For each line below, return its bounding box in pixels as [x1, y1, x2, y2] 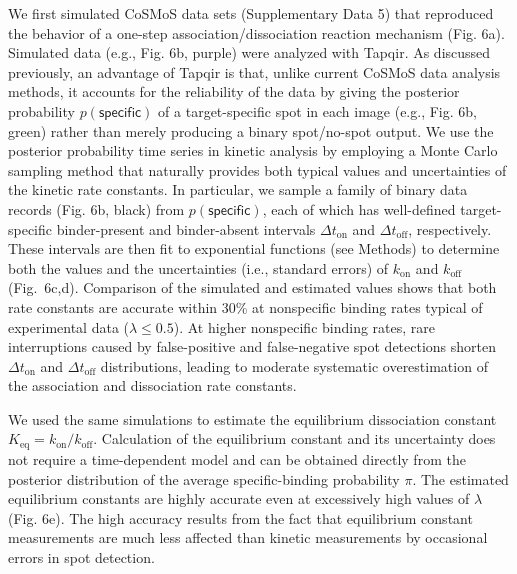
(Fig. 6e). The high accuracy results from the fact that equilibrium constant [8, 507, 473, 528]
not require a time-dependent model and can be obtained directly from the [8, 448, 466, 469]
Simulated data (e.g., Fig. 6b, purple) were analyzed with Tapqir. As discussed [8, 42, 491, 63]
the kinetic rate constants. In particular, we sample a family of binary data [8, 179, 468, 200]
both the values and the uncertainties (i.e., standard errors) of [8, 257, 389, 278]
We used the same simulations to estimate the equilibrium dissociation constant [8, 408, 497, 429]
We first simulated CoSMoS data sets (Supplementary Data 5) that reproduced [8, 3, 494, 23]
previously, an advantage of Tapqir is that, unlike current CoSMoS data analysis [8, 61, 501, 82]
